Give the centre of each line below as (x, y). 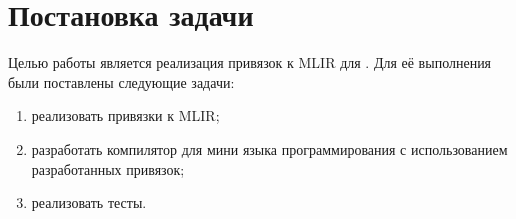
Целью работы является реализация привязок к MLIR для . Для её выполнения (250, 62)
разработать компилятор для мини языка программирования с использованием (269, 148)
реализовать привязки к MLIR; (125, 115)
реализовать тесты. (89, 202)
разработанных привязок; (108, 168)
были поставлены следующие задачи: (121, 81)
